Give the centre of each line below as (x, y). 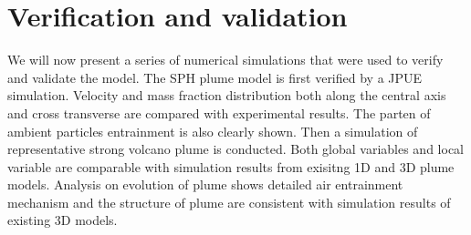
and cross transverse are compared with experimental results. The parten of (219, 112)
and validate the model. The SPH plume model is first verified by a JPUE (215, 77)
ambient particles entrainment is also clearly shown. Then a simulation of (213, 131)
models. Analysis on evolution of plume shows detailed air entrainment (205, 184)
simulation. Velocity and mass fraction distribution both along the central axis (227, 95)
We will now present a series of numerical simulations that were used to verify (225, 60)
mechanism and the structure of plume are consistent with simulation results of (229, 202)
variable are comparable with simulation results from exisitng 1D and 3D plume (231, 166)
